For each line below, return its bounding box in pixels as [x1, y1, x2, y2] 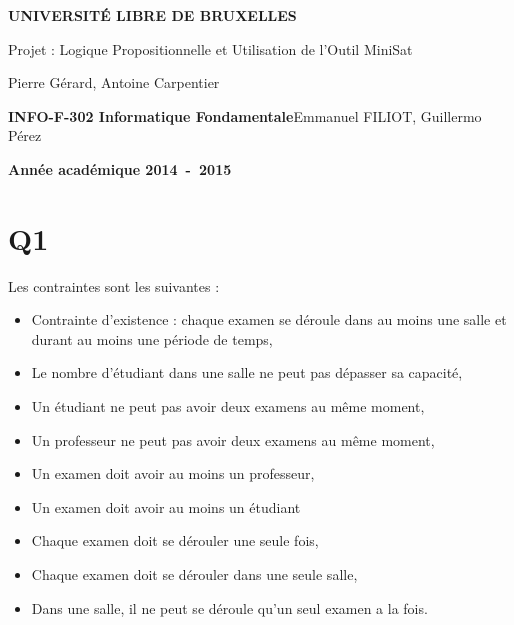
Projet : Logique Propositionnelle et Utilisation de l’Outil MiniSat [8, 38, 413, 59]
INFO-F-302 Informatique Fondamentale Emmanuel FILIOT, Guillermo [8, 105, 482, 126]
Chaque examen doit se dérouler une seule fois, [31, 530, 319, 551]
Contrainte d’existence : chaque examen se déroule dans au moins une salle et [31, 309, 507, 330]
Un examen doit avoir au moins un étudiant [31, 496, 301, 517]
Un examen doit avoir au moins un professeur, [31, 463, 315, 484]
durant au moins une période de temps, [31, 328, 273, 349]
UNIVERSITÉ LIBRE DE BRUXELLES [8, 5, 297, 25]
